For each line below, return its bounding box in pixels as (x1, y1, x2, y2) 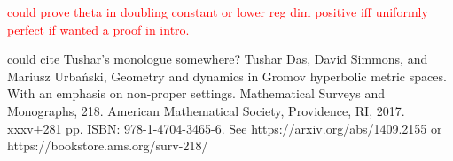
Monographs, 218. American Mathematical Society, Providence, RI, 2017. (7, 101, 405, 119)
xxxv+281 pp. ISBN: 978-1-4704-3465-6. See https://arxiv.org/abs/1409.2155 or (7, 119, 442, 137)
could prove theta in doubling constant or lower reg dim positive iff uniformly (7, 3, 428, 20)
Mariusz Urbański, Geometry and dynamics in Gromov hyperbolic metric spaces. (7, 66, 447, 85)
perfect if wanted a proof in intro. (7, 19, 190, 38)
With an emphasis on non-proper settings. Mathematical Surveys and (7, 84, 385, 103)
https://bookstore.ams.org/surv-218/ (7, 136, 208, 155)
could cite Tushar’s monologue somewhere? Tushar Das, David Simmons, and (7, 50, 428, 68)
